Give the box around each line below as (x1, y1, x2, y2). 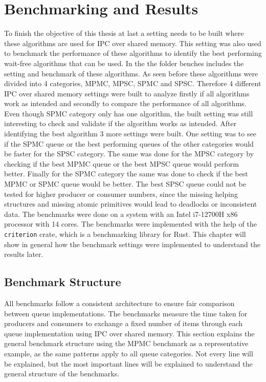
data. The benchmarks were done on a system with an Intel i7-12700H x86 (4, 208, 238, 219)
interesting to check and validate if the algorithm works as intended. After (4, 118, 237, 129)
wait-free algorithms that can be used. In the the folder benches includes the (4, 57, 244, 68)
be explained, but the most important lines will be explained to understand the (4, 358, 253, 369)
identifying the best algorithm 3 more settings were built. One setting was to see (4, 128, 256, 139)
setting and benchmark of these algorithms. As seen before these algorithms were (4, 68, 258, 78)
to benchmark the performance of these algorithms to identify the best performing (4, 48, 262, 58)
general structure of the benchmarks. (4, 368, 120, 379)
